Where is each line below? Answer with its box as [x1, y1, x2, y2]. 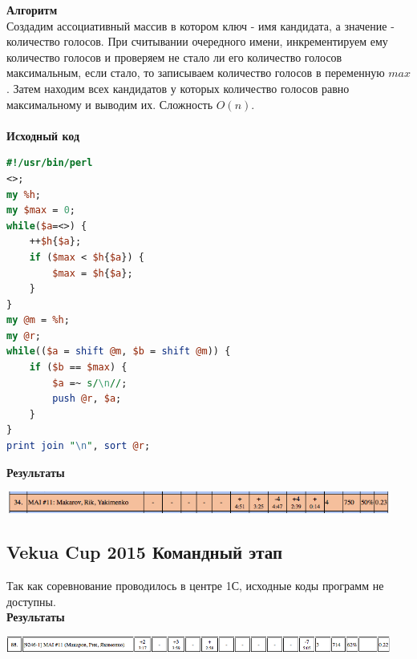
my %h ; [6, 188, 41, 200]
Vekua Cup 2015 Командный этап [6, 540, 283, 564]
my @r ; [6, 329, 41, 342]
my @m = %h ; [6, 314, 70, 326]
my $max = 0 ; [6, 204, 75, 216]
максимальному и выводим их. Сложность [6, 95, 213, 112]
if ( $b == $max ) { [29, 362, 128, 374]
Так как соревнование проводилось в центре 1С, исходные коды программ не [6, 576, 384, 593]
